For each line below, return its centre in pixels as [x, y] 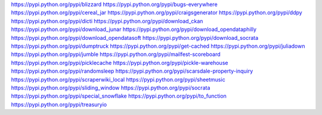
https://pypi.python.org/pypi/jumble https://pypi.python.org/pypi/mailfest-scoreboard [116, 54]
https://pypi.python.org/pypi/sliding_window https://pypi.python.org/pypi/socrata [111, 88]
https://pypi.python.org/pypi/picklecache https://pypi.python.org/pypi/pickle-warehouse [120, 63]
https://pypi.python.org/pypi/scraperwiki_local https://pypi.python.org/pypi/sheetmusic [118, 79]
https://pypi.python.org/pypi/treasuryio [59, 104]
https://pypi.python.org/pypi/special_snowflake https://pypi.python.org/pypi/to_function [119, 96]
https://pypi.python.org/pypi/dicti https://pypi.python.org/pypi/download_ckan [107, 21]
